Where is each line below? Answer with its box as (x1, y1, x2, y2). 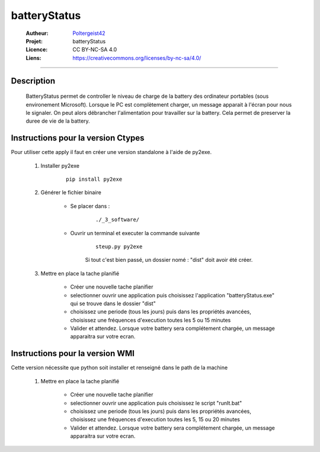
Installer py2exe (40, 162, 80, 169)
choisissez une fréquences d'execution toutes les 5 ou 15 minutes (70, 316, 231, 323)
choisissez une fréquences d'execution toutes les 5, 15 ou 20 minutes (70, 416, 240, 423)
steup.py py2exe (95, 243, 143, 250)
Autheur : (25, 30, 49, 37)
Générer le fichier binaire (40, 189, 102, 196)
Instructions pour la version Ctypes (11, 133, 145, 143)
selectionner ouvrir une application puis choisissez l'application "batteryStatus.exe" (70, 291, 275, 299)
